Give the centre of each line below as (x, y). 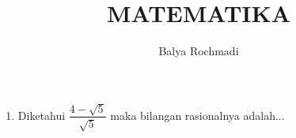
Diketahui (42, 115)
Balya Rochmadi (199, 51)
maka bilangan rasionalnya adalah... (197, 115)
